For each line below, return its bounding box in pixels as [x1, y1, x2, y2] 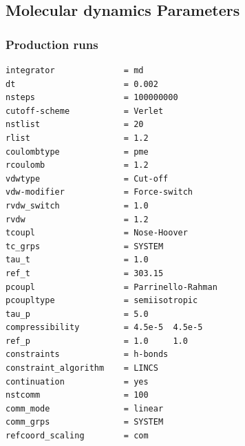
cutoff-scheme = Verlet [6, 106, 164, 116]
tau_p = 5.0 [6, 309, 149, 319]
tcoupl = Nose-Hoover [6, 228, 188, 238]
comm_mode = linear [6, 403, 164, 414]
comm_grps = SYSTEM [6, 417, 164, 427]
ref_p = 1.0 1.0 [6, 336, 188, 346]
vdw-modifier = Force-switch [6, 187, 193, 197]
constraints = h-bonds [6, 349, 169, 360]
